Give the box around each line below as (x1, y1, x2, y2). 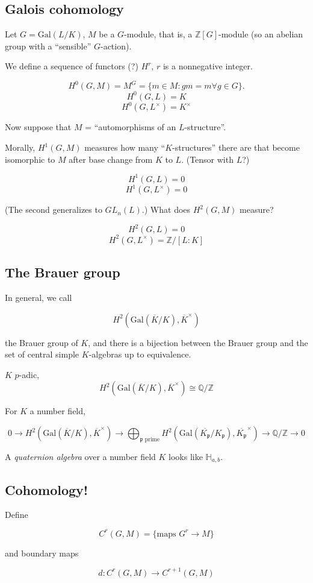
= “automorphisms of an (85, 121, 176, 133)
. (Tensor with (181, 153, 234, 165)
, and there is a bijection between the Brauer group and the (88, 336, 308, 348)
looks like (169, 450, 203, 462)
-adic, (19, 368, 40, 380)
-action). (100, 39, 132, 52)
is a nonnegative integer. (163, 60, 253, 72)
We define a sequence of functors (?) (5, 60, 138, 72)
